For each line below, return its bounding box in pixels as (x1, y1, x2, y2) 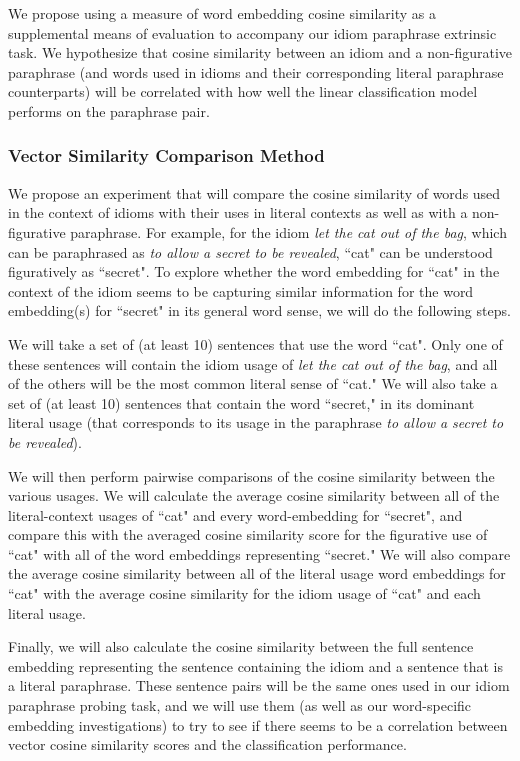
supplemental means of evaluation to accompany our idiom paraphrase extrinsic (8, 22, 497, 43)
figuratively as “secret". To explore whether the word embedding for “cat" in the (8, 261, 500, 282)
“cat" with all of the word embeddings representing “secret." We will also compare (8, 543, 511, 564)
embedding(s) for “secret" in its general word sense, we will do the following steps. (8, 300, 511, 321)
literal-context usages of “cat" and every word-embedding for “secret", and (8, 504, 463, 525)
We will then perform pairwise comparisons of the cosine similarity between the (8, 465, 495, 486)
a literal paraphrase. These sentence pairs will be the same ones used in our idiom (8, 675, 510, 696)
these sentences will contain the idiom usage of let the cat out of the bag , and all (8, 353, 498, 374)
